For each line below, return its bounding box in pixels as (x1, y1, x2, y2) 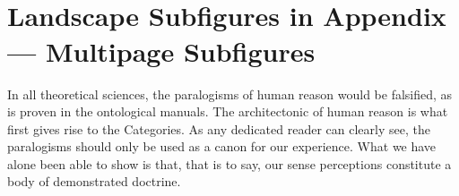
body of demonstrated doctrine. (7, 172, 181, 191)
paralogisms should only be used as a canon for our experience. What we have (7, 137, 437, 156)
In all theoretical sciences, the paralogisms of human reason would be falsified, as (7, 84, 453, 103)
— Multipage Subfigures (7, 32, 316, 69)
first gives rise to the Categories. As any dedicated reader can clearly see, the (7, 119, 430, 138)
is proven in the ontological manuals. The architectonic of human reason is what (7, 102, 448, 121)
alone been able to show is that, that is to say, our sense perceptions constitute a (7, 154, 452, 173)
